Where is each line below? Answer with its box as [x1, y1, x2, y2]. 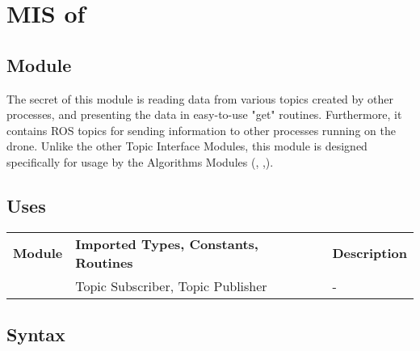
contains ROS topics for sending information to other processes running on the [6, 121, 396, 138]
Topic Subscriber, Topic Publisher [75, 276, 267, 295]
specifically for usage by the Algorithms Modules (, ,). [6, 153, 274, 170]
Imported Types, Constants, [75, 234, 258, 253]
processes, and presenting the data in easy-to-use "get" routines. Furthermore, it [6, 106, 402, 123]
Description [332, 243, 407, 263]
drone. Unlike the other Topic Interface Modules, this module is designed [6, 137, 367, 154]
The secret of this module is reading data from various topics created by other [6, 90, 393, 107]
